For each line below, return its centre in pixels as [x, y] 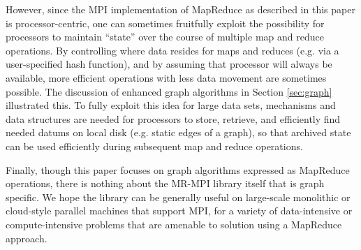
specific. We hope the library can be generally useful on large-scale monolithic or [178, 197]
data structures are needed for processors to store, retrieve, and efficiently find [173, 118]
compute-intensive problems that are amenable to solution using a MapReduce [174, 224]
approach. [27, 238]
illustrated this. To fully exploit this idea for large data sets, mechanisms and [171, 105]
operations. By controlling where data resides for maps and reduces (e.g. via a [172, 50]
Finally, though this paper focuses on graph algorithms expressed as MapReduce [178, 169]
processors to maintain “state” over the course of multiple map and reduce [165, 37]
